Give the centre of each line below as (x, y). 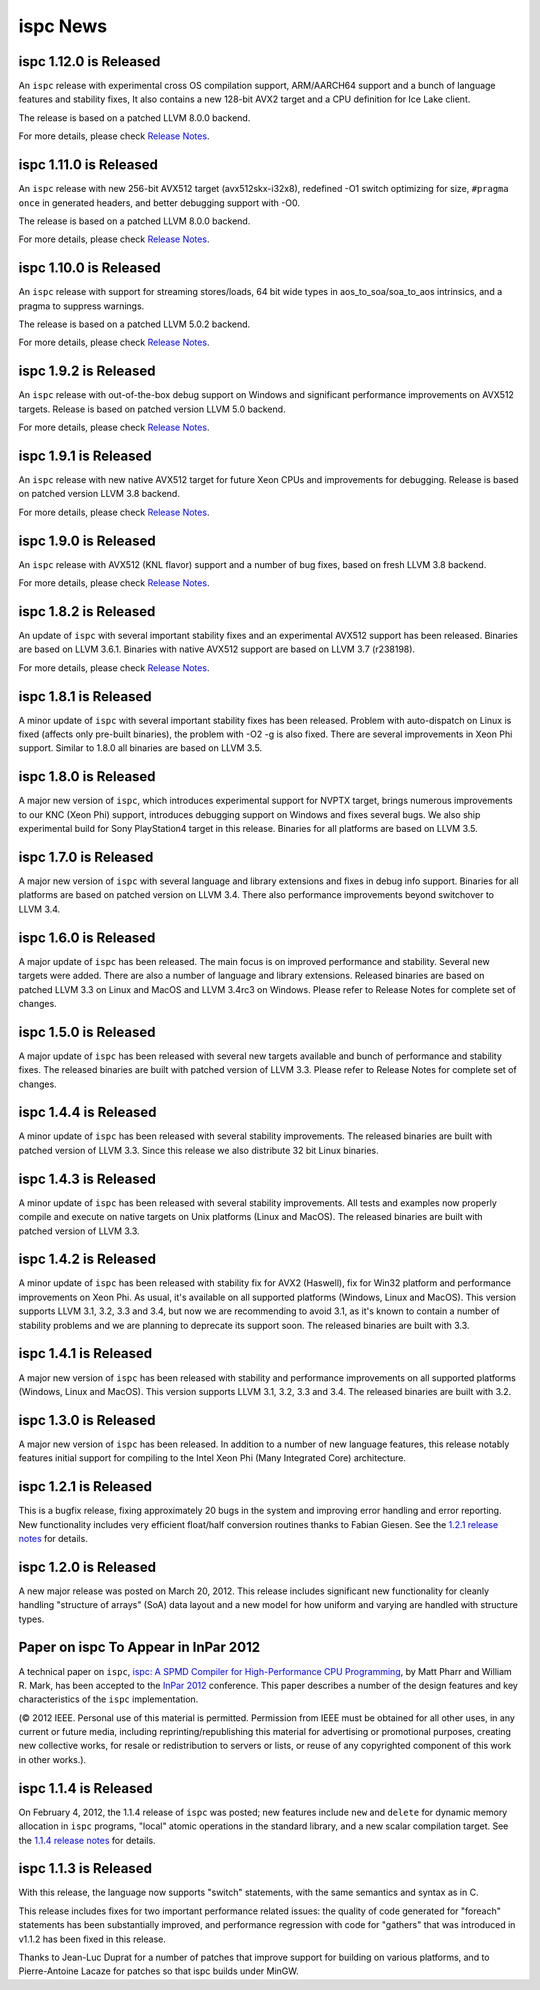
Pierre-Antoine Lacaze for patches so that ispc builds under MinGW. (158, 1971)
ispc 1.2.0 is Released (87, 1566)
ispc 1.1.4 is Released (86, 1788)
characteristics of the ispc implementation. (108, 1699)
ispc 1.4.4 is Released (87, 1112)
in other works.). (52, 1759)
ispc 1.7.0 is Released (86, 856)
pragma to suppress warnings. (81, 306)
